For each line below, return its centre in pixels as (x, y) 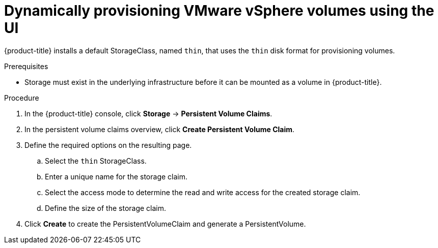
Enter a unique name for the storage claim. (116, 176)
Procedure (22, 98)
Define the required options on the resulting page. (108, 145)
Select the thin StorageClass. (96, 161)
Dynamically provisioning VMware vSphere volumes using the (219, 11)
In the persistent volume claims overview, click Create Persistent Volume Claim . (160, 129)
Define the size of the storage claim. (106, 208)
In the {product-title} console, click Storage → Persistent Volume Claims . (148, 113)
